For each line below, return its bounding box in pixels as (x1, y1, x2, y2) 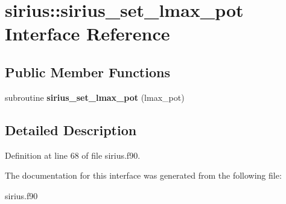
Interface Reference (5, 21, 170, 46)
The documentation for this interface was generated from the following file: (5, 169, 282, 182)
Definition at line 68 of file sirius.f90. (5, 148, 141, 161)
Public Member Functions (5, 62, 170, 81)
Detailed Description (5, 120, 137, 139)
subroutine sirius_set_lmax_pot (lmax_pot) (5, 91, 185, 103)
